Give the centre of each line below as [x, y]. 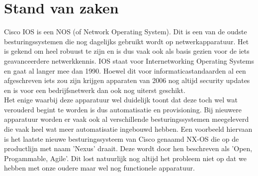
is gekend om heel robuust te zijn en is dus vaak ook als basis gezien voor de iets [127, 51]
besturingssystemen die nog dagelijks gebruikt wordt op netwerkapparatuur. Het [127, 41]
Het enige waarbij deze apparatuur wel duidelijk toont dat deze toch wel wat [121, 100]
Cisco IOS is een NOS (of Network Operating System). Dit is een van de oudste [126, 32]
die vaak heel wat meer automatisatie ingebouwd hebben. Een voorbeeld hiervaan [128, 129]
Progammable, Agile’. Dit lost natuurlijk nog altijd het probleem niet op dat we [125, 158]
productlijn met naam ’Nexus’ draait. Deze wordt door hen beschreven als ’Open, [128, 148]
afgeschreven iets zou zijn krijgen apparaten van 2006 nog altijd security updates [127, 80]
